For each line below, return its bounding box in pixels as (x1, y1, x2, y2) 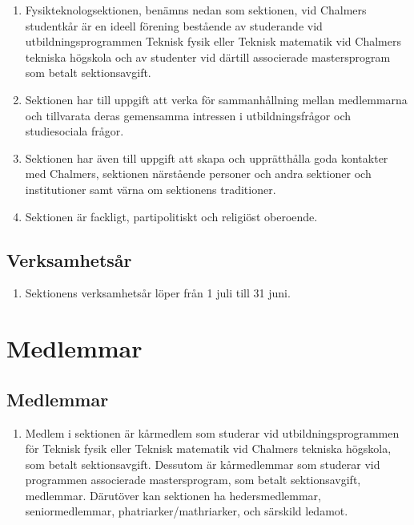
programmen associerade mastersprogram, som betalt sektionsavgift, (25, 471, 361, 488)
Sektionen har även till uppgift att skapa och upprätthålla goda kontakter (25, 149, 388, 166)
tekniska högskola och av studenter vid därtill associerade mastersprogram (25, 48, 391, 65)
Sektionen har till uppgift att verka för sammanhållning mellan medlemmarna (25, 91, 408, 107)
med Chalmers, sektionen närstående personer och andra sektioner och (25, 165, 372, 182)
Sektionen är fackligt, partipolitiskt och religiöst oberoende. (25, 208, 318, 224)
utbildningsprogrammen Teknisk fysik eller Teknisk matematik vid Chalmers (25, 33, 401, 50)
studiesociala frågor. (25, 123, 124, 139)
